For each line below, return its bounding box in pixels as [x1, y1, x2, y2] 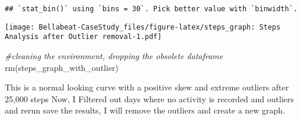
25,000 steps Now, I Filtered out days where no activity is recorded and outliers [5, 92, 294, 105]
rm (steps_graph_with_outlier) [5, 61, 119, 73]
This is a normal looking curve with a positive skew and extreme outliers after [5, 81, 289, 93]
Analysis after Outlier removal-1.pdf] [5, 33, 162, 41]
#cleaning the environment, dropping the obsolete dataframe [5, 49, 223, 61]
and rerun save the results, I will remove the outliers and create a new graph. [5, 104, 286, 116]
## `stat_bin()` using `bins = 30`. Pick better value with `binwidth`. [5, 5, 297, 13]
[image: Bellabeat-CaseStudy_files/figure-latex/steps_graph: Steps [5, 22, 281, 31]
